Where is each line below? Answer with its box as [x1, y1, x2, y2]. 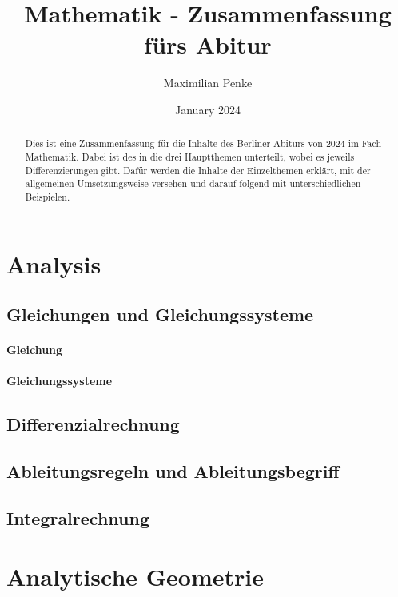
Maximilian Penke [163, 74, 253, 91]
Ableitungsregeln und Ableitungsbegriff [6, 459, 340, 484]
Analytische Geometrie [6, 560, 264, 593]
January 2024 [175, 101, 241, 117]
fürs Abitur [144, 28, 272, 61]
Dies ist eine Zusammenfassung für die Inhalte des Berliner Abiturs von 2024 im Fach [25, 137, 382, 150]
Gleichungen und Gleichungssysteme [6, 302, 314, 327]
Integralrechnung [6, 505, 149, 530]
